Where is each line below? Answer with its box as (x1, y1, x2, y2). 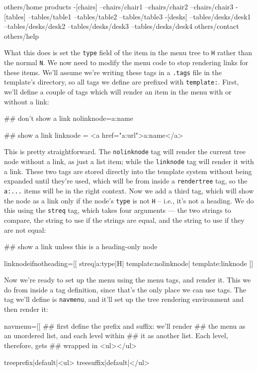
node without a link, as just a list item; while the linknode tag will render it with (4, 156, 254, 167)
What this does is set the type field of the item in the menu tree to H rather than (4, 47, 252, 58)
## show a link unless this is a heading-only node (4, 241, 158, 252)
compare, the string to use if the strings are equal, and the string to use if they (4, 214, 245, 225)
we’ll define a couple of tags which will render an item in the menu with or (4, 87, 232, 96)
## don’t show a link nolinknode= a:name (4, 113, 133, 123)
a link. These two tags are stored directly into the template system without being (4, 166, 252, 176)
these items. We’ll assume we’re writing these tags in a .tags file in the (4, 67, 222, 77)
